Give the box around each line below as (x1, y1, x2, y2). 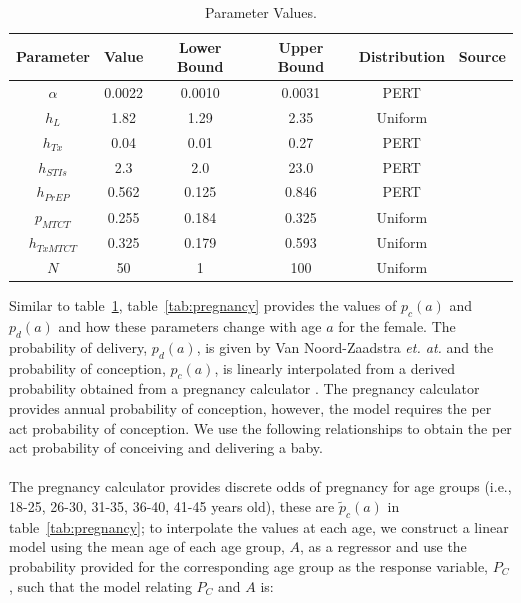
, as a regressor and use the (299, 536, 467, 557)
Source (458, 46, 506, 67)
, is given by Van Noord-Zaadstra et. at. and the (196, 336, 494, 357)
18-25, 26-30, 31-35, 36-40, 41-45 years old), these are (9, 495, 335, 516)
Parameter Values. (205, 2, 317, 22)
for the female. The (338, 316, 456, 337)
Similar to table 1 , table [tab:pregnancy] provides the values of (9, 295, 397, 316)
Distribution (358, 46, 445, 67)
